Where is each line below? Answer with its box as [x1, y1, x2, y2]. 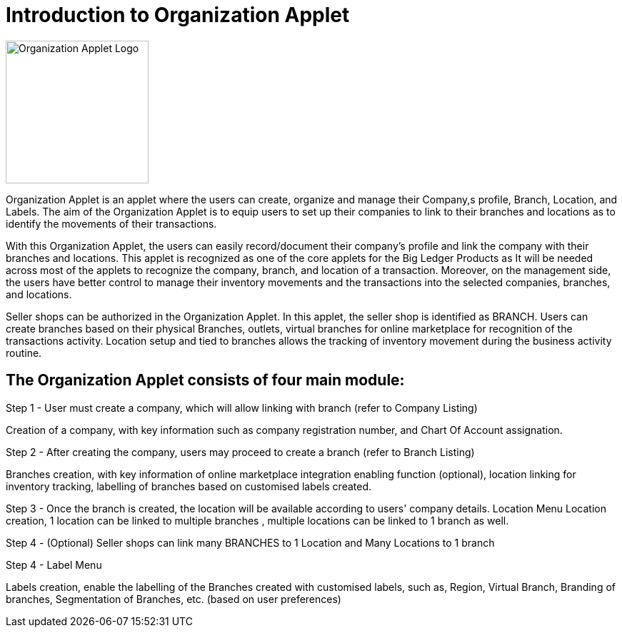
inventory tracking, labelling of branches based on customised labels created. [6, 480, 372, 492]
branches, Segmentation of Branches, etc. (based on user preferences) [6, 592, 341, 605]
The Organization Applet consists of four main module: [6, 371, 405, 390]
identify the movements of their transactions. [6, 217, 217, 230]
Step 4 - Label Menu [6, 558, 102, 571]
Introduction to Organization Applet [6, 3, 350, 27]
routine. [6, 346, 42, 359]
